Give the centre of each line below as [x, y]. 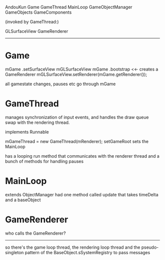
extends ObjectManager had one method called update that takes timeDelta [82, 194]
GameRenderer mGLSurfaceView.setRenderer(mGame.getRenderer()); [76, 74]
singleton [14, 252]
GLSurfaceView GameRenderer [37, 31]
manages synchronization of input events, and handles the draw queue [77, 117]
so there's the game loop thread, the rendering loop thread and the [73, 247]
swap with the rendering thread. [38, 122]
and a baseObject [23, 200]
